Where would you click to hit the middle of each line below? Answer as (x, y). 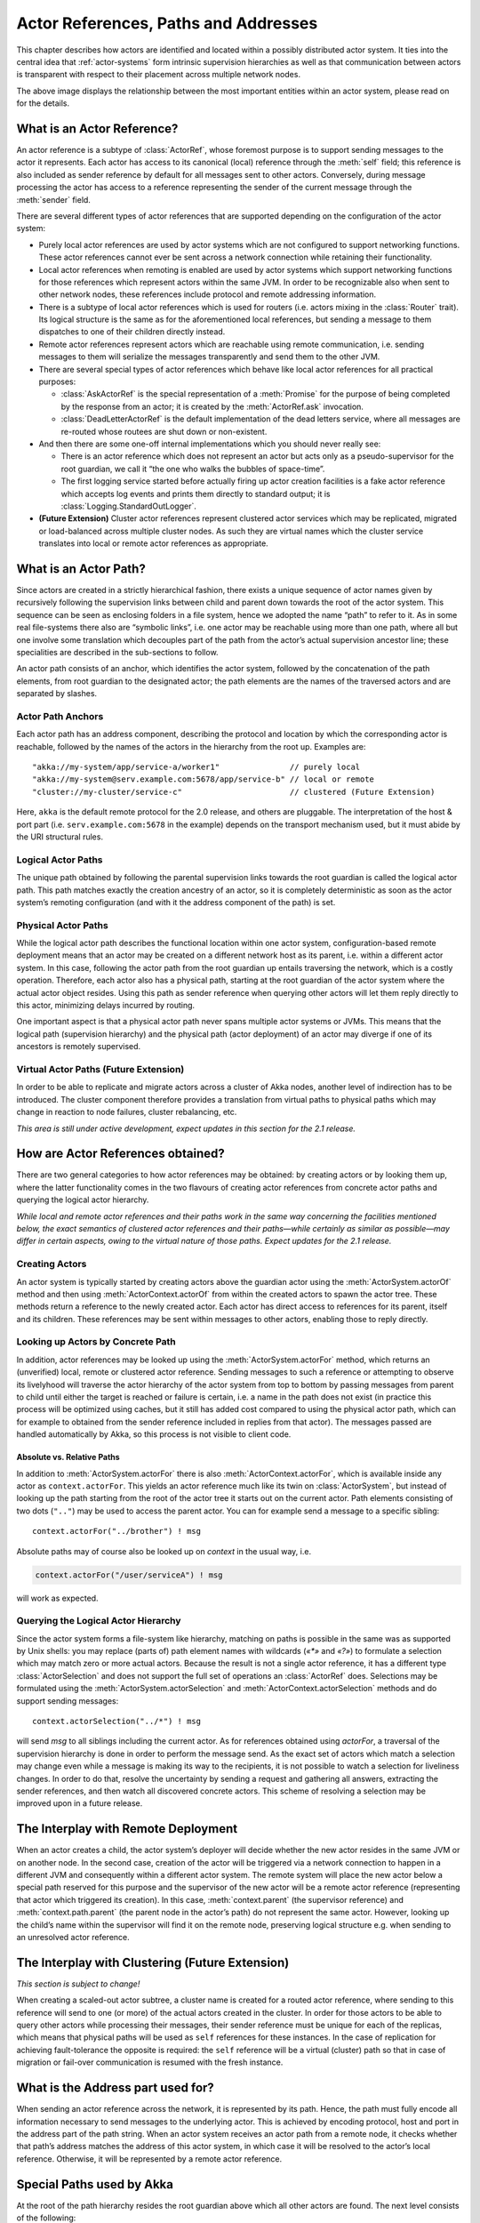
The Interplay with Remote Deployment (127, 1829)
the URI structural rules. (60, 837)
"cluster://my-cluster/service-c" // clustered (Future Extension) (234, 792)
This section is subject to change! (78, 1984)
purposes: (57, 381)
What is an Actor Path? (81, 569)
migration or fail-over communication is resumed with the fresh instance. (150, 2062)
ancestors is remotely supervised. (79, 1047)
